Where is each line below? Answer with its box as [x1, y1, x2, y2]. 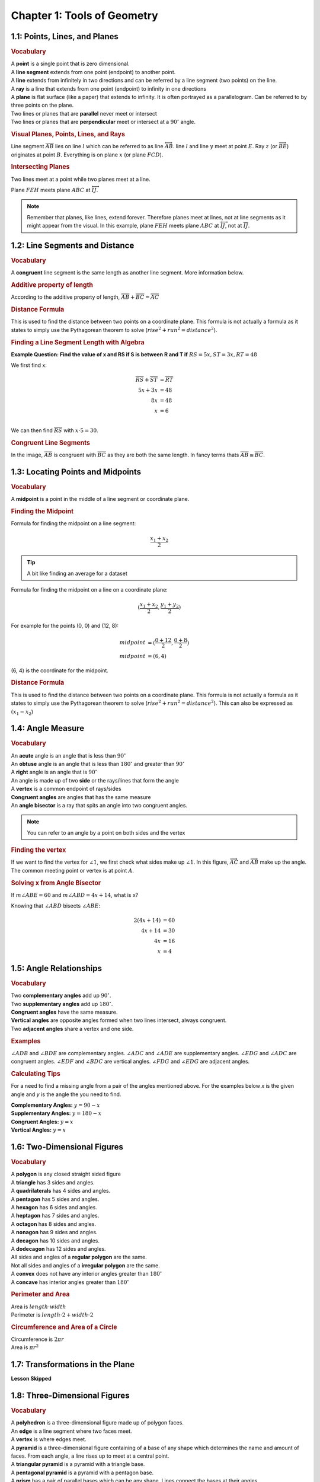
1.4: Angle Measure [11, 723, 85, 733]
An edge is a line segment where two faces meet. [11, 1427, 133, 1435]
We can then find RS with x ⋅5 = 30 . [11, 427, 98, 434]
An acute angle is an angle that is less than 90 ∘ [11, 752, 126, 759]
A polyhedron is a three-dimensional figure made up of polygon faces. [11, 1419, 184, 1426]
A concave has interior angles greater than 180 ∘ [11, 1277, 130, 1286]
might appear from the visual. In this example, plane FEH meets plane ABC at [27, 222, 219, 229]
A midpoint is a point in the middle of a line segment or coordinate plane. [11, 496, 190, 503]
